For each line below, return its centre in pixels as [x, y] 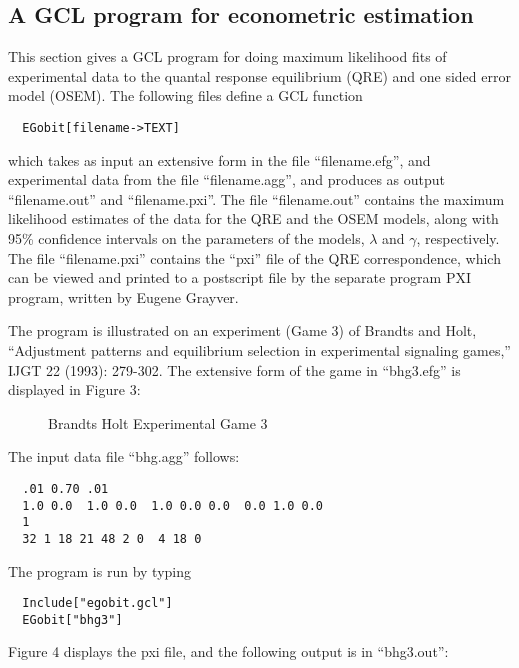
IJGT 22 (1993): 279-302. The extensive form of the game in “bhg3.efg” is [234, 369]
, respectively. [458, 238]
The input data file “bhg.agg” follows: [124, 456]
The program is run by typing [99, 570]
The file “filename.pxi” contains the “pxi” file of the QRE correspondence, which [254, 257]
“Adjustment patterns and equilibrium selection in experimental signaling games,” [259, 349]
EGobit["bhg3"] [72, 619]
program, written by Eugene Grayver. [123, 296]
